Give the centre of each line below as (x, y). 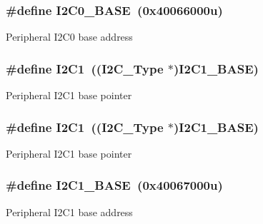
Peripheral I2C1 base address (69, 212)
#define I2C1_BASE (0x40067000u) (114, 185)
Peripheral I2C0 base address (69, 37)
